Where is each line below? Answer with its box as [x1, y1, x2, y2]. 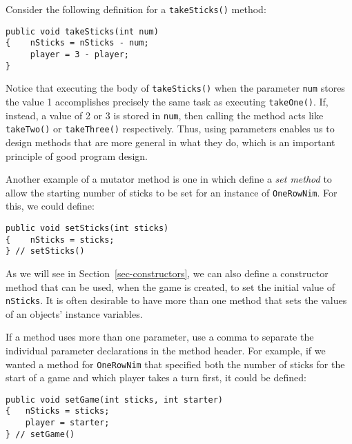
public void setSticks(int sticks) [6, 223, 169, 233]
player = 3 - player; [30, 49, 129, 59]
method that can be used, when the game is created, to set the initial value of [6, 279, 335, 294]
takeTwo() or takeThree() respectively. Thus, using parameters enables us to [6, 121, 335, 136]
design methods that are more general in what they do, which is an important [6, 134, 335, 149]
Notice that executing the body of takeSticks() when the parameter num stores [6, 81, 345, 95]
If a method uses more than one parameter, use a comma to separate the [6, 330, 314, 344]
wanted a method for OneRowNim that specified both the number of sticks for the [6, 356, 345, 371]
